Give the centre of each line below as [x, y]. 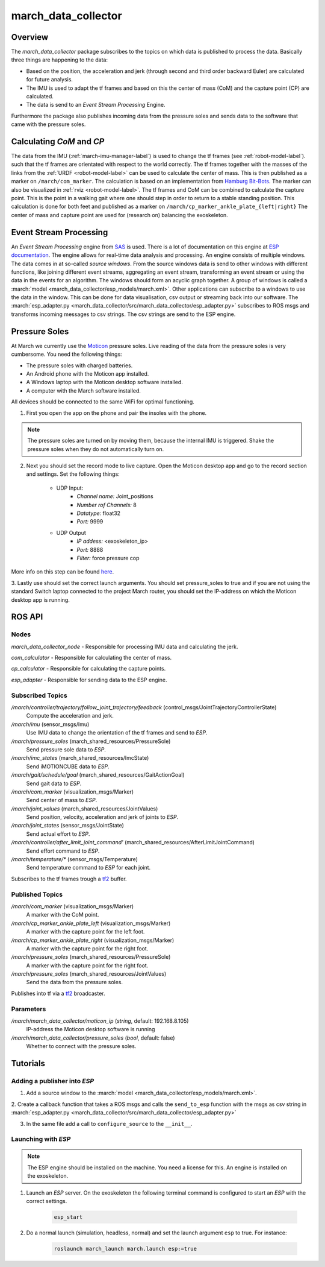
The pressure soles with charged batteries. [79, 365]
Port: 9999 [90, 522]
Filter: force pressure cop [108, 558]
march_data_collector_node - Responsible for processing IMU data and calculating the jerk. [125, 646]
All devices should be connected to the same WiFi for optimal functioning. [103, 402]
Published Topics [37, 894]
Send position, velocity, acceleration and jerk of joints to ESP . [102, 817]
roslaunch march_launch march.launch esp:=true [125, 1249]
